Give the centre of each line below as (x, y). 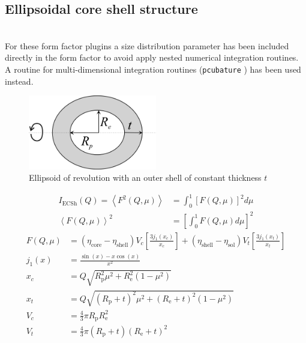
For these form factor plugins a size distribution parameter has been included (147, 45)
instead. (19, 81)
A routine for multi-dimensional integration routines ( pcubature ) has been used (153, 69)
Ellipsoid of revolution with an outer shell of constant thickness (145, 178)
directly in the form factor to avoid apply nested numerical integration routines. (152, 57)
